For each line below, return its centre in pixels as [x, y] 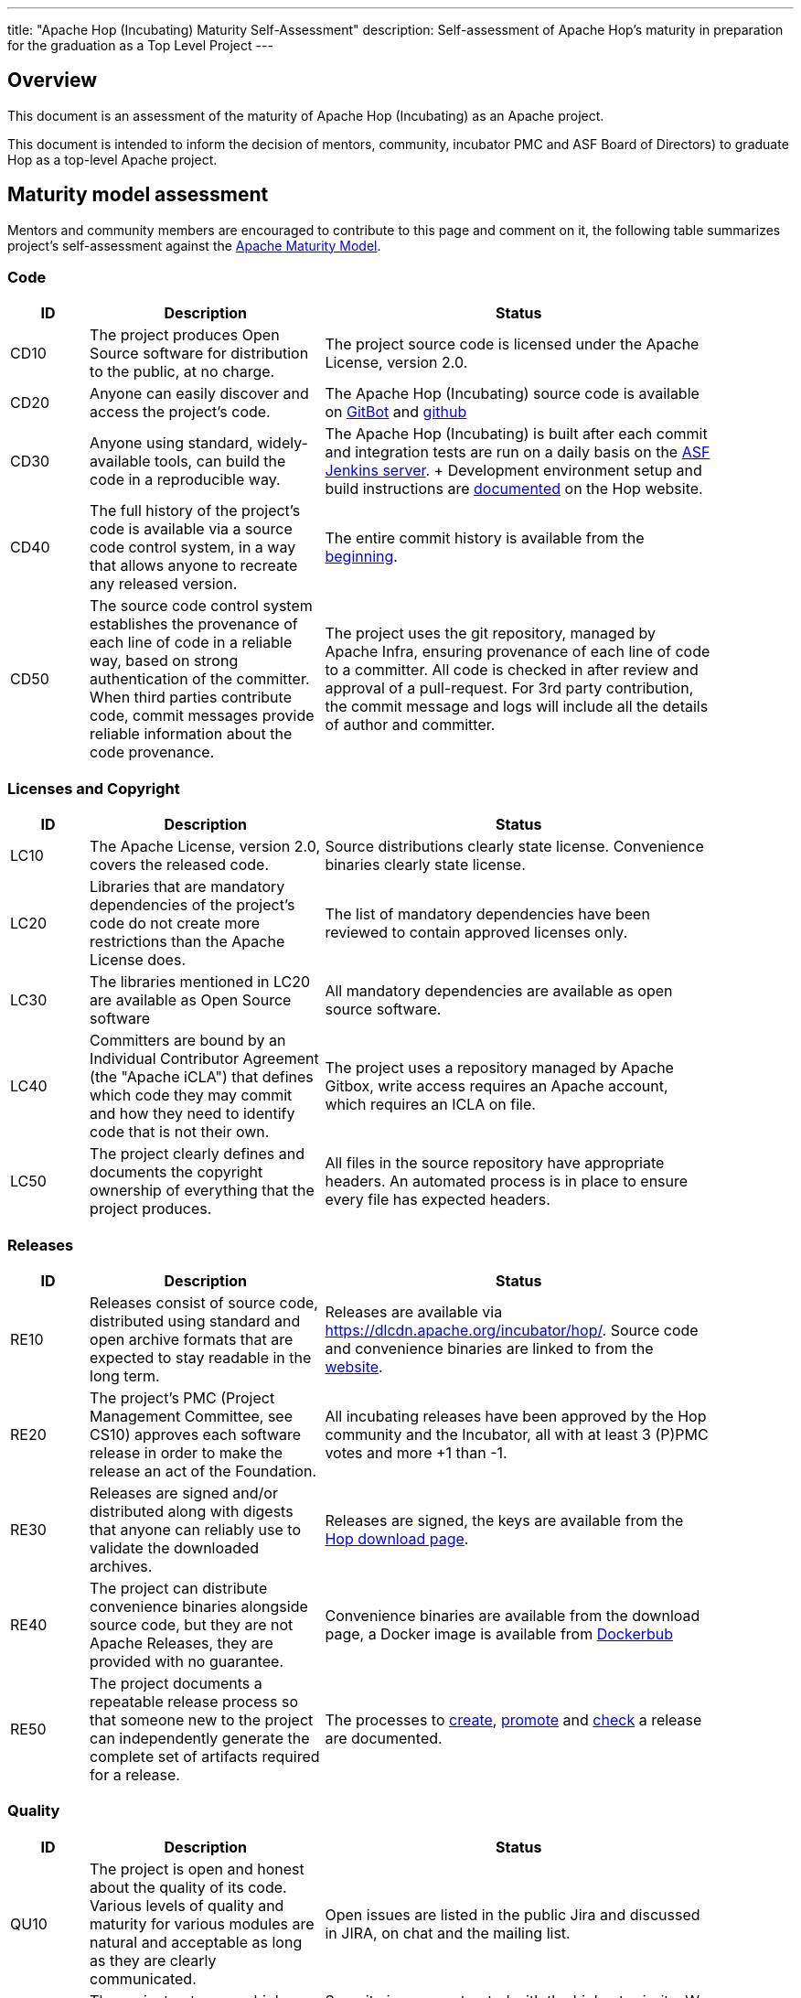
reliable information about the [191, 734]
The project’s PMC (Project [182, 1397]
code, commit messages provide [202, 716]
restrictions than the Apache [187, 942]
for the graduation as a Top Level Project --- [140, 45]
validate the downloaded [175, 1547]
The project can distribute [179, 1588]
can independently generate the [200, 1738]
